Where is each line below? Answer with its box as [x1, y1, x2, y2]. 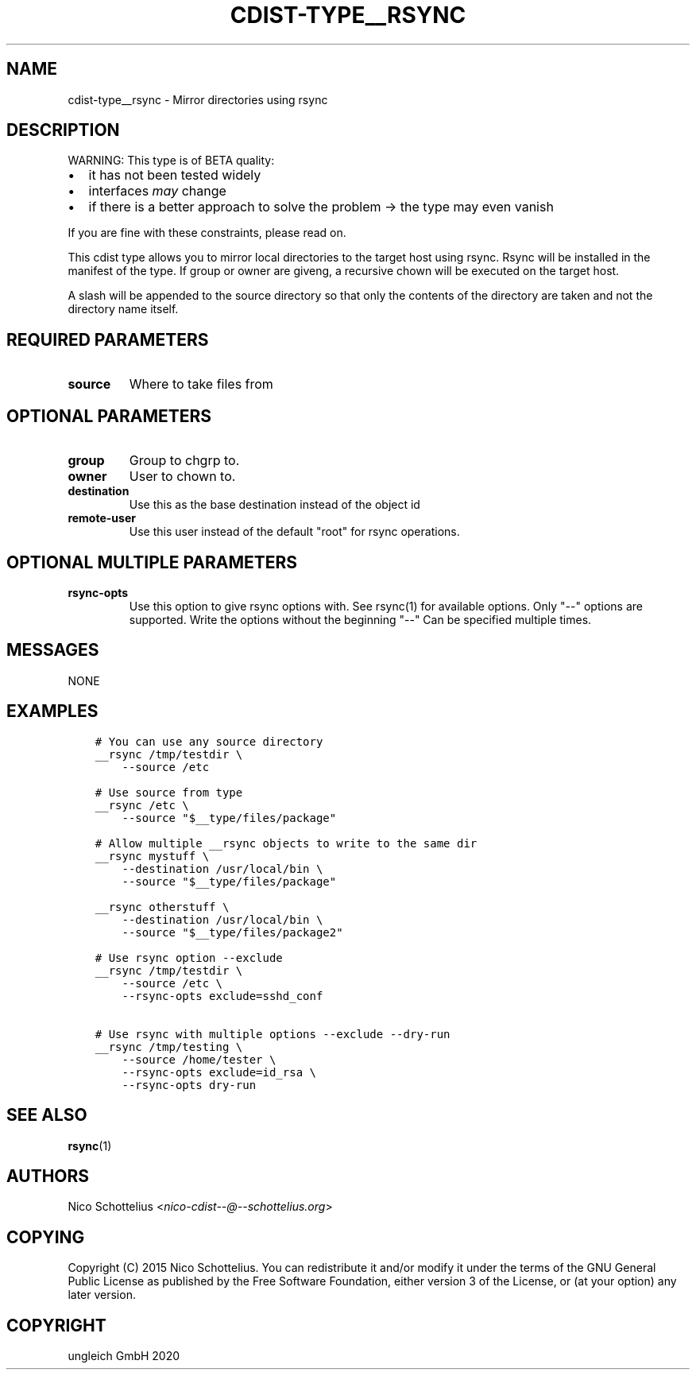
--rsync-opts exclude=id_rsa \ [122, 1065, 316, 1079]
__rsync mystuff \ [95, 849, 210, 862]
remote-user [68, 511, 136, 525]
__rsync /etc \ [95, 798, 189, 812]
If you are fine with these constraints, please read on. [68, 226, 346, 240]
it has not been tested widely [88, 167, 261, 184]
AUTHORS [6, 1165, 90, 1186]
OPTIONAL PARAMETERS [6, 405, 212, 426]
